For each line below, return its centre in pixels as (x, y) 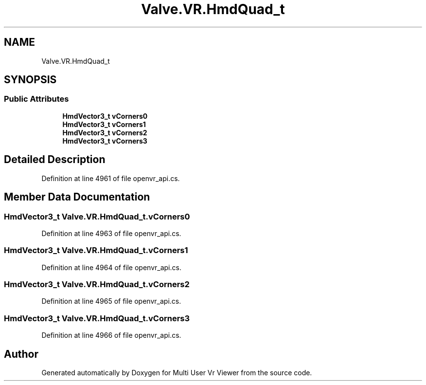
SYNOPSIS (30, 80)
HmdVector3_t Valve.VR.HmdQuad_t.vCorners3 (97, 318)
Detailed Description (55, 160)
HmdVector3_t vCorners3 (105, 141)
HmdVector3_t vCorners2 (105, 132)
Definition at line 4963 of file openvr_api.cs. (111, 233)
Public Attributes (36, 99)
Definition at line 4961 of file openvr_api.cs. (111, 178)
